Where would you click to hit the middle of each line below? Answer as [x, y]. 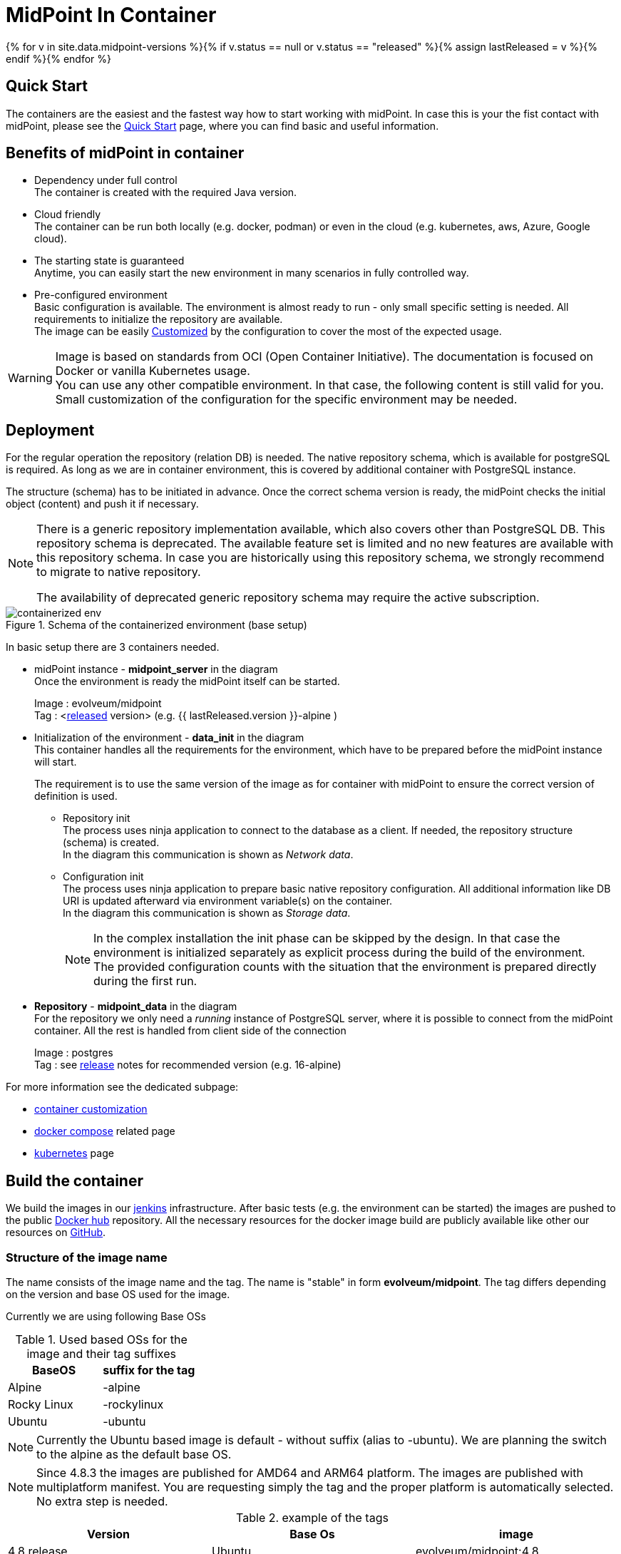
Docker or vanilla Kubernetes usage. [153, 371]
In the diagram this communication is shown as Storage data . [207, 913]
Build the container [75, 1180]
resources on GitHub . [56, 1233]
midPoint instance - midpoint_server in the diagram [156, 669]
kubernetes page [74, 1153]
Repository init [97, 818]
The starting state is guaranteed [109, 261]
